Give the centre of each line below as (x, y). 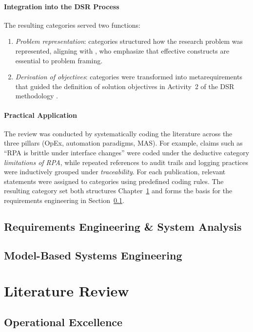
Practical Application (40, 115)
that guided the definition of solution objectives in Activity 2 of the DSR (125, 86)
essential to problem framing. (59, 60)
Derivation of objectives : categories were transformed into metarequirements (129, 77)
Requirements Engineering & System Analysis (123, 226)
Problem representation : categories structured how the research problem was (129, 41)
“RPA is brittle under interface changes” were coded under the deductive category (127, 152)
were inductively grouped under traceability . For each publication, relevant (115, 172)
